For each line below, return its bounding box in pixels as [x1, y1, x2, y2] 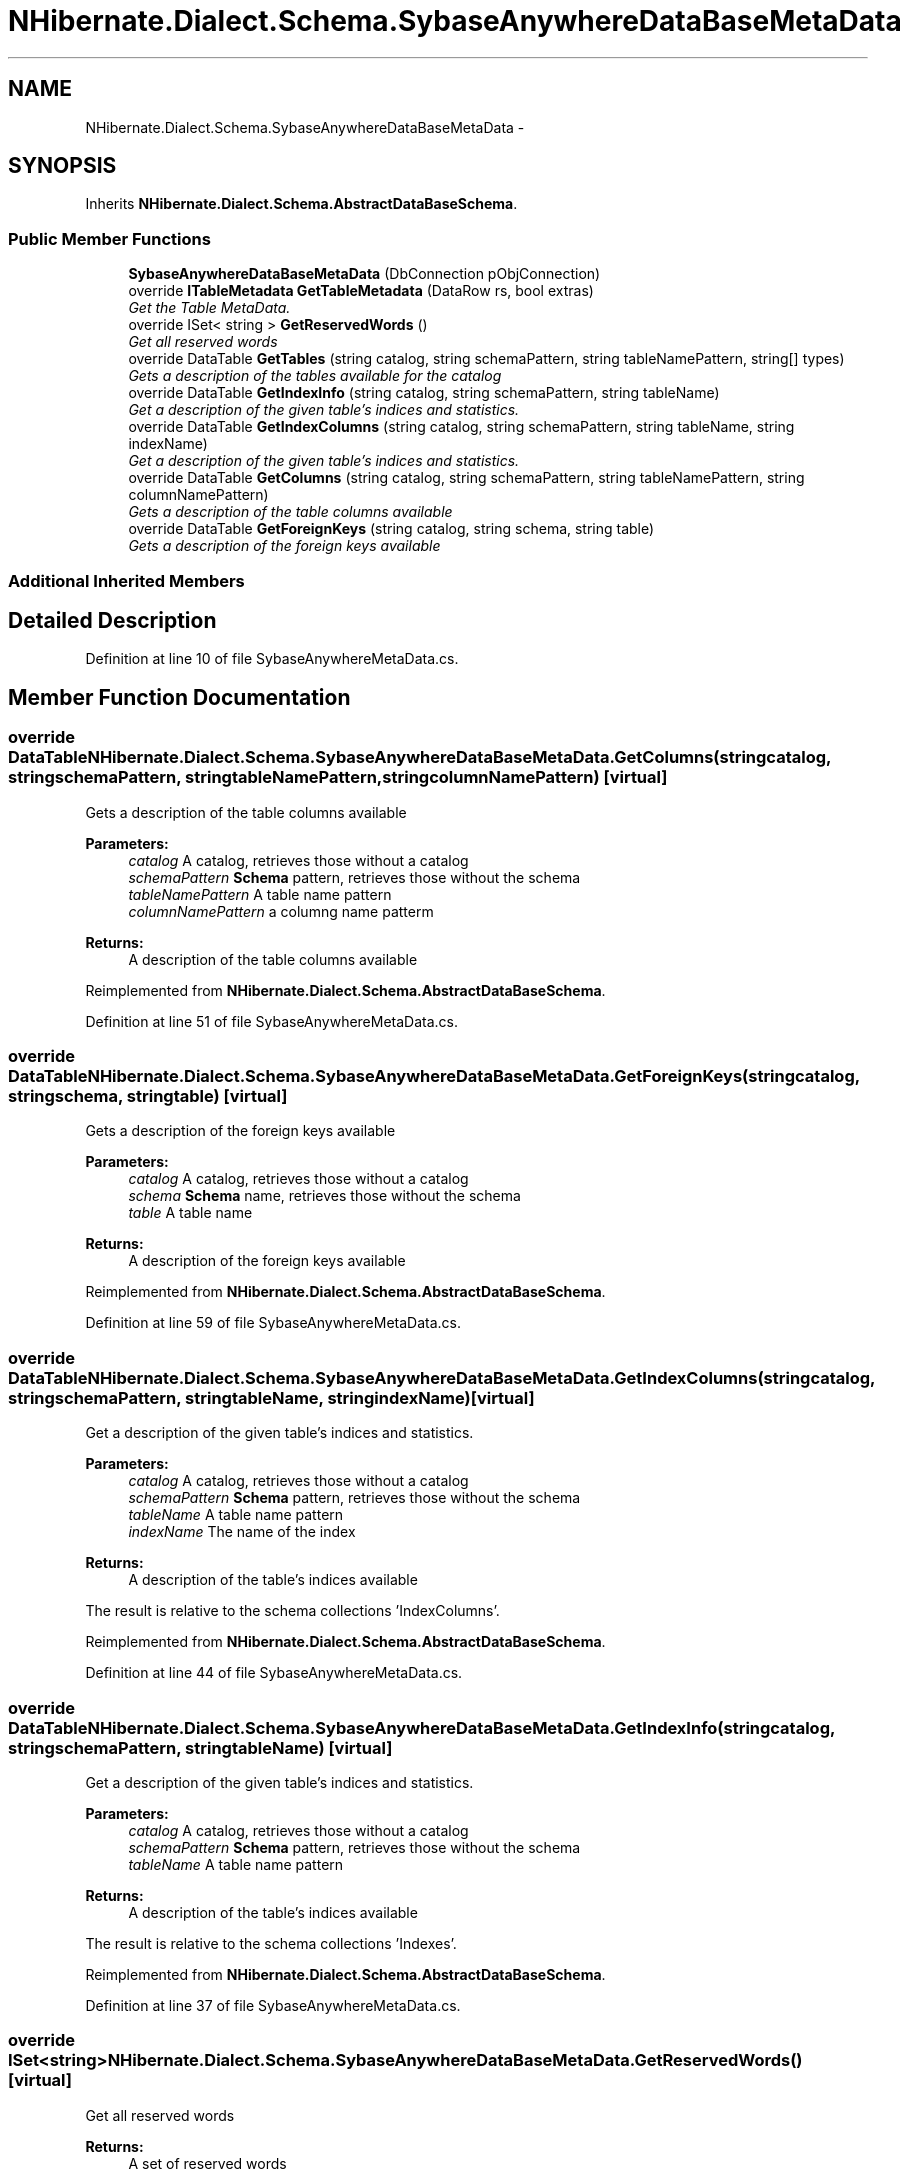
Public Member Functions [8, 228, 211, 249]
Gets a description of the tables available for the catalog [128, 367, 502, 385]
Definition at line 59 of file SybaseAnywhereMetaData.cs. [85, 1314, 462, 1332]
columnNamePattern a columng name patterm [128, 902, 434, 920]
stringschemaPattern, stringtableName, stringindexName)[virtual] [8, 1387, 535, 1408]
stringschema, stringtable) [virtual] [8, 1086, 288, 1106]
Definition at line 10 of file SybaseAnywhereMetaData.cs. [85, 650, 459, 668]
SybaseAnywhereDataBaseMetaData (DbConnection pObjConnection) [128, 265, 601, 283]
